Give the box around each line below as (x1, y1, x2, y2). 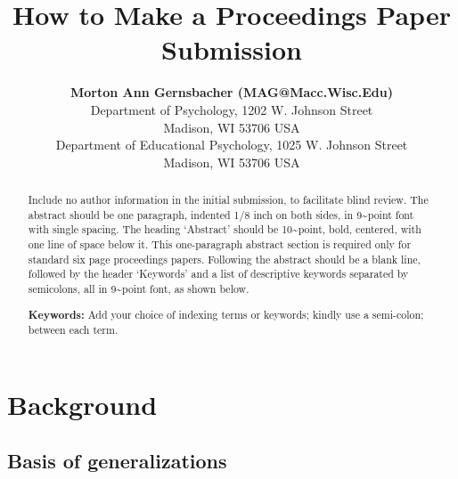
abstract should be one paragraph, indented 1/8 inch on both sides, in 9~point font (28, 207, 414, 222)
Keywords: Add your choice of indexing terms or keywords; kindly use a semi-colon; (28, 306, 424, 322)
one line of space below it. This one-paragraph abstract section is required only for (28, 237, 412, 252)
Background (7, 386, 158, 422)
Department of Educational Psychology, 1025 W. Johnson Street (55, 135, 408, 154)
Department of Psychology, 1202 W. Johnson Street (90, 100, 373, 118)
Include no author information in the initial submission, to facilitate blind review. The (28, 192, 429, 207)
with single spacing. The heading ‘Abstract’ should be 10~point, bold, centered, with (28, 222, 421, 237)
